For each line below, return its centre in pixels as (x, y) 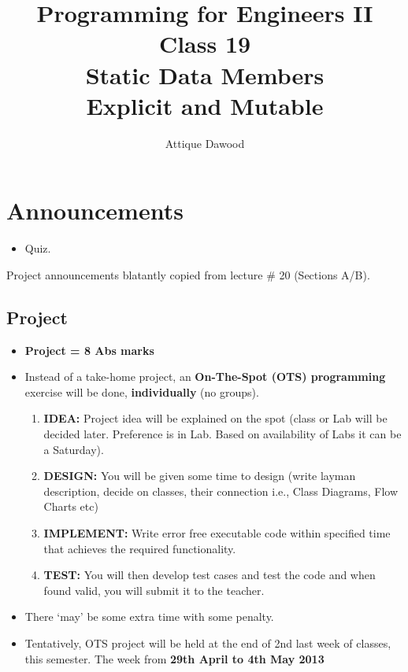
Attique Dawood (205, 143)
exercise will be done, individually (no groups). (142, 391)
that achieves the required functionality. (140, 548)
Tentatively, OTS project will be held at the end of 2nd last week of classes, (208, 642)
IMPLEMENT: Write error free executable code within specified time (217, 532)
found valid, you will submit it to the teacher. (154, 590)
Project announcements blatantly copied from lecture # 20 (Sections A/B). (188, 274)
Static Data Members (205, 74)
